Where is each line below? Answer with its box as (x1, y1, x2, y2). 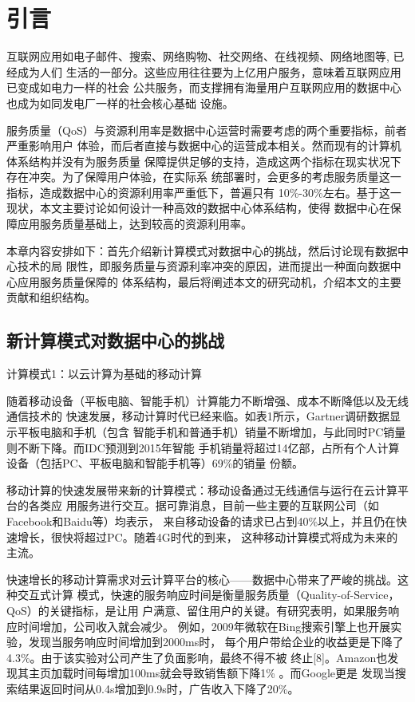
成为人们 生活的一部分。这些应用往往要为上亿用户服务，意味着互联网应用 (17, 63, 401, 80)
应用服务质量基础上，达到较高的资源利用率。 (17, 215, 252, 232)
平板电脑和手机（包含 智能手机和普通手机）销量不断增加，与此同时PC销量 (17, 424, 406, 440)
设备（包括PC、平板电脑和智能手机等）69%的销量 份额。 (6, 455, 303, 471)
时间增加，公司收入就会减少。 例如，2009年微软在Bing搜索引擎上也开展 (17, 617, 391, 634)
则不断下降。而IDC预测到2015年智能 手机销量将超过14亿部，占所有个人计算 (6, 439, 400, 456)
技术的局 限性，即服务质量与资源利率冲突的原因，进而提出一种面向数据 (17, 258, 390, 274)
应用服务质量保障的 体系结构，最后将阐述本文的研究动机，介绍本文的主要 (17, 273, 401, 290)
